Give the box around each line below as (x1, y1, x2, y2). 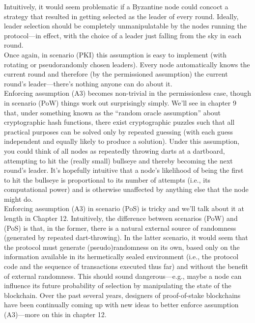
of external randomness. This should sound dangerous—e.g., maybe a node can (4, 270, 242, 281)
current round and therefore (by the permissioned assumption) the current (4, 69, 228, 79)
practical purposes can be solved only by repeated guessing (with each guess (4, 126, 233, 136)
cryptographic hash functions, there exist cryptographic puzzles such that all (4, 117, 235, 127)
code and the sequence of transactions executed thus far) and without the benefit (4, 261, 248, 271)
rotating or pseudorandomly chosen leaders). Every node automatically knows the (4, 59, 250, 69)
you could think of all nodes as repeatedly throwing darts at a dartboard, (4, 145, 225, 156)
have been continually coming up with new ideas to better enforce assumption (4, 299, 239, 310)
